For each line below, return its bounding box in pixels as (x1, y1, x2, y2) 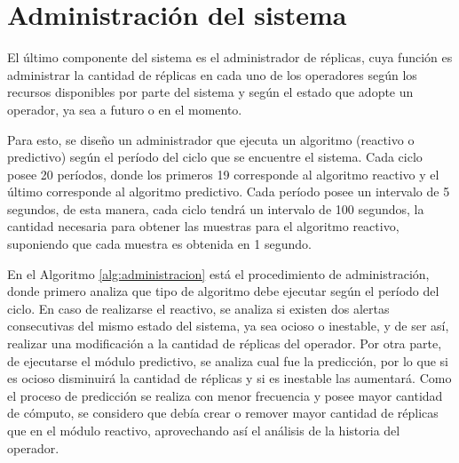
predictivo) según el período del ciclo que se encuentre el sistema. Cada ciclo (7, 148, 423, 166)
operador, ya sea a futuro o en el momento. (7, 100, 242, 118)
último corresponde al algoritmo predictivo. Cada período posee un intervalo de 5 (7, 182, 450, 201)
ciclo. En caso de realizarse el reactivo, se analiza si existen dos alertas (7, 299, 390, 317)
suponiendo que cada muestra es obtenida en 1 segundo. (7, 235, 312, 253)
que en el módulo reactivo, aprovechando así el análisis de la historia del (7, 421, 400, 439)
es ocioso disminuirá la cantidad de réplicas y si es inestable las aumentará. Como (7, 369, 452, 387)
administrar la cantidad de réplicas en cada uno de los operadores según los (7, 65, 417, 84)
